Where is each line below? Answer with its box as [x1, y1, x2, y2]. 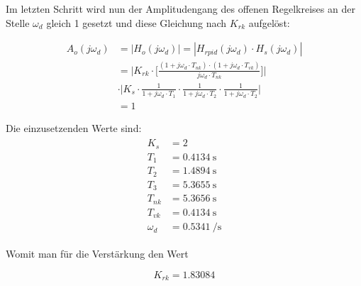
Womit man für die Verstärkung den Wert [6, 246, 189, 261]
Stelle [6, 15, 30, 30]
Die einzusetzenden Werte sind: [6, 120, 142, 135]
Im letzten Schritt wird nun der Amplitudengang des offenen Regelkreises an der [6, 1, 355, 16]
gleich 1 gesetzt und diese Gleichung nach [46, 15, 227, 30]
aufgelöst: [248, 15, 290, 30]
